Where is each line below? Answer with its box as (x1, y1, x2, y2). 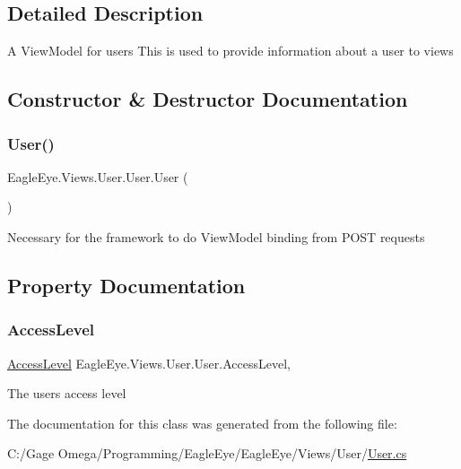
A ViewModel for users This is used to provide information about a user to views (7, 41, 454, 60)
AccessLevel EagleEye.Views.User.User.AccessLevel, (7, 353, 291, 372)
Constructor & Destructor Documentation (7, 85, 408, 113)
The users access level (7, 384, 126, 403)
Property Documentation (7, 271, 246, 299)
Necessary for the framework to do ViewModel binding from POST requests (7, 227, 425, 246)
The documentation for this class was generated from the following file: (7, 413, 397, 432)
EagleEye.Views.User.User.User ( (7, 167, 188, 186)
